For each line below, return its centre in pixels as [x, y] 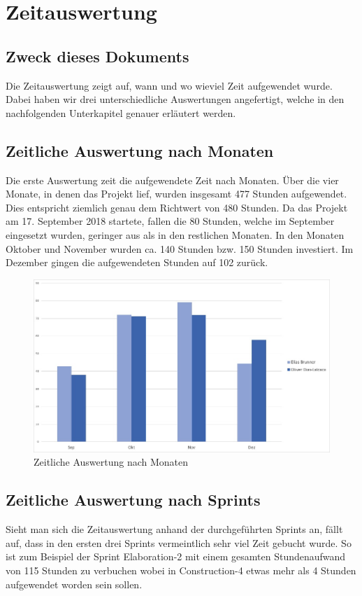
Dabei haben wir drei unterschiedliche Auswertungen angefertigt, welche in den [175, 99]
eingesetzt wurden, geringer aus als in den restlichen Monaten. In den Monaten [175, 234]
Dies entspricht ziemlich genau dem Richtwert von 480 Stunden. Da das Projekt [177, 207]
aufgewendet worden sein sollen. [74, 584]
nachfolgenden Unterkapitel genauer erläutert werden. [121, 112]
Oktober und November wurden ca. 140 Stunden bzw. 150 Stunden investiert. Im [180, 248]
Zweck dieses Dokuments [97, 56]
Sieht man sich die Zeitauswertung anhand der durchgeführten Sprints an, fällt [174, 529]
